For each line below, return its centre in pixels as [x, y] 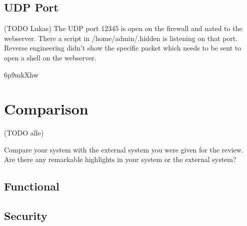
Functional [32, 186]
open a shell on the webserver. [50, 57]
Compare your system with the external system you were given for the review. [124, 149]
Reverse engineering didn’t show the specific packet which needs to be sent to [123, 48]
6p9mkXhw [21, 74]
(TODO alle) [24, 133]
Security [26, 216]
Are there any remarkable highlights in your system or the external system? [120, 159]
